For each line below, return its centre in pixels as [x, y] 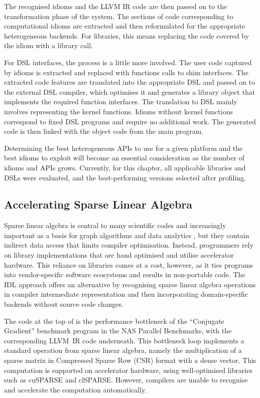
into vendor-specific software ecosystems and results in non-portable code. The [125, 274]
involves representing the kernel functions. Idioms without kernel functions [118, 111]
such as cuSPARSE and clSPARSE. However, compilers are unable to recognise [126, 380]
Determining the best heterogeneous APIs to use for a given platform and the [123, 148]
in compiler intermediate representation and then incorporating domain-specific [126, 294]
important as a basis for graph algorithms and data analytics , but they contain [127, 235]
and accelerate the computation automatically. [75, 389]
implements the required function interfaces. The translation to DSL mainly [121, 102]
